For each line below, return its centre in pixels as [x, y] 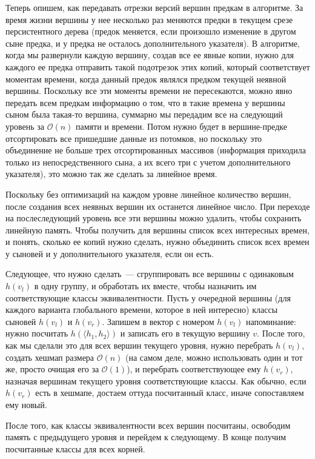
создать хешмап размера [50, 357]
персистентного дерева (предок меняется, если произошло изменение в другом [151, 31]
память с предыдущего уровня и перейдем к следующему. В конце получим [146, 437]
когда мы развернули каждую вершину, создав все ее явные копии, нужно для [150, 55]
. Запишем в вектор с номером [158, 321]
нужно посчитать [37, 333]
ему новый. [26, 404]
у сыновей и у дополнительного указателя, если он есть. [110, 253]
